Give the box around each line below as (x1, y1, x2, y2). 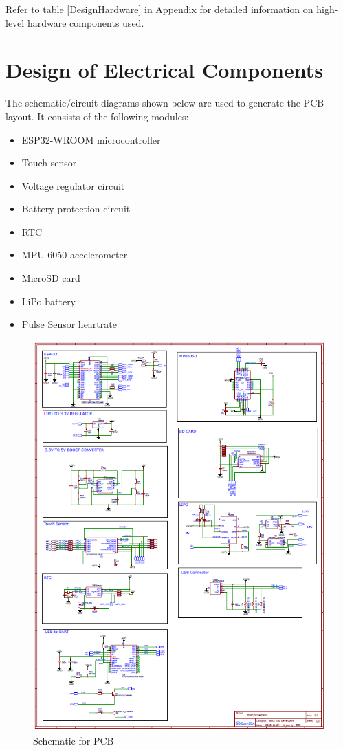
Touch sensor (21, 155, 77, 170)
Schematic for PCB (33, 734, 114, 748)
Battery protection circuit (21, 201, 131, 216)
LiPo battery (21, 294, 76, 308)
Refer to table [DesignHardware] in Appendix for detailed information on (5, 2, 313, 16)
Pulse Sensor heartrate (21, 317, 117, 331)
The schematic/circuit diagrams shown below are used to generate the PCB (5, 96, 324, 110)
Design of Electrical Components (5, 56, 323, 84)
